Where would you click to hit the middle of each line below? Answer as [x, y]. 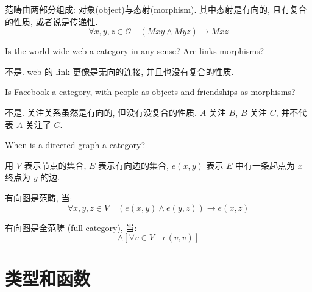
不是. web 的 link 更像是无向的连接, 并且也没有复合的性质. [119, 71]
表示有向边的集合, [133, 165]
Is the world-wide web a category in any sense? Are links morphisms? [135, 51]
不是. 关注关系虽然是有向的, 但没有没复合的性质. [101, 112]
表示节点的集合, [55, 165]
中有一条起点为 [265, 165]
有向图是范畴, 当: [39, 197]
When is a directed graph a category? [75, 145]
